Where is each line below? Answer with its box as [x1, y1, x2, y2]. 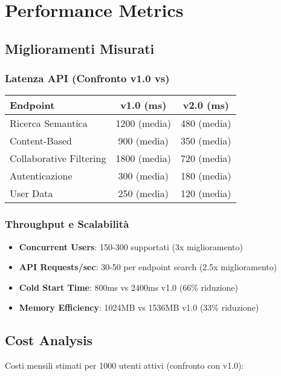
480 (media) [181, 116, 231, 131]
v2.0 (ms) [182, 98, 229, 112]
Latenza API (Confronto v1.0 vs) [5, 71, 170, 86]
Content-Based [10, 134, 72, 148]
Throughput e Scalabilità [5, 216, 129, 232]
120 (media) [181, 186, 231, 201]
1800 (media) [115, 151, 172, 166]
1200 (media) [115, 116, 172, 131]
